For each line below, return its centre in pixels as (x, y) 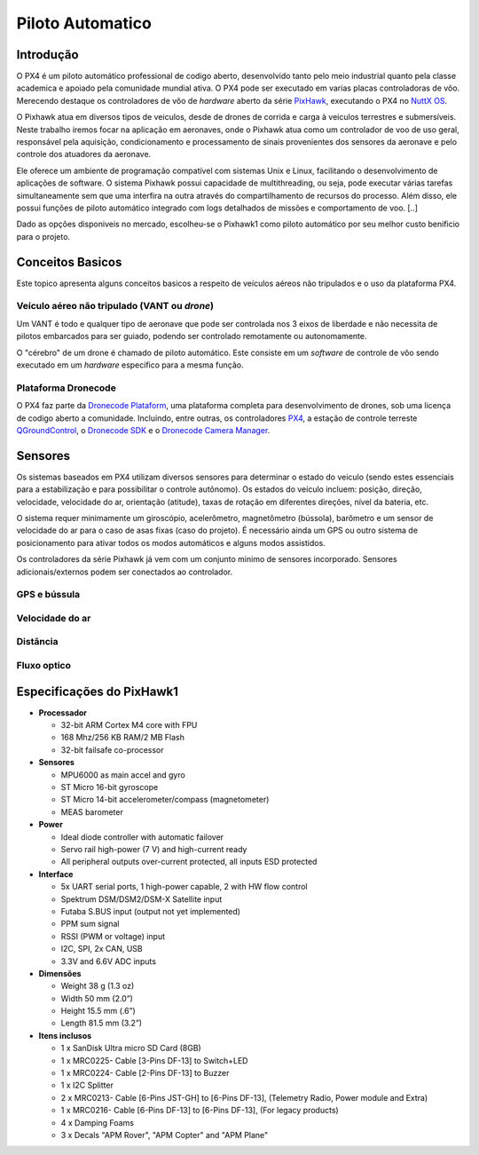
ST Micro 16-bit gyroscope (110, 787)
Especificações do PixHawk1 (98, 691)
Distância (37, 642)
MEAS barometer (92, 811)
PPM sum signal (90, 924)
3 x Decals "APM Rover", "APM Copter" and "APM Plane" (165, 1135)
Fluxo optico (43, 665)
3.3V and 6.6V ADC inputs (109, 961)
